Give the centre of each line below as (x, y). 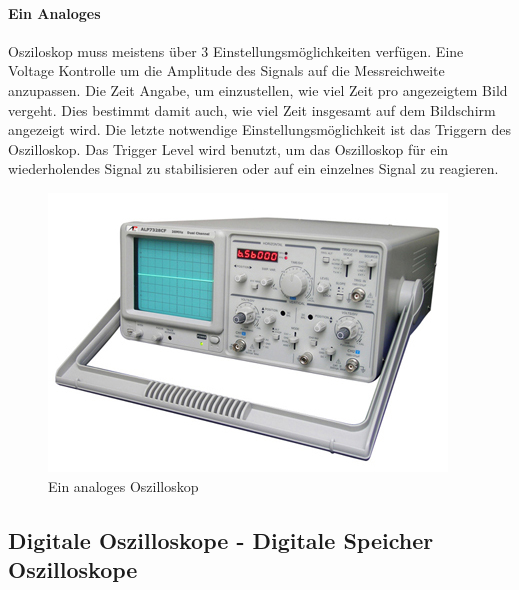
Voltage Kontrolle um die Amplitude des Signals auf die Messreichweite (226, 70)
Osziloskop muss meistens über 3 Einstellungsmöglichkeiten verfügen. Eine (236, 50)
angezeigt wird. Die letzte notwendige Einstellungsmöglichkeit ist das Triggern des (259, 129)
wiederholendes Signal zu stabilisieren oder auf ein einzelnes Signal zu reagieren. (253, 168)
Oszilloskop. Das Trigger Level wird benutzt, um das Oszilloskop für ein (228, 148)
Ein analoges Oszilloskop (123, 485)
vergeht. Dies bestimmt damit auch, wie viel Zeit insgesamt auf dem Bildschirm (252, 109)
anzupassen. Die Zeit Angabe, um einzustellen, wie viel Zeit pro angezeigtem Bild (258, 89)
